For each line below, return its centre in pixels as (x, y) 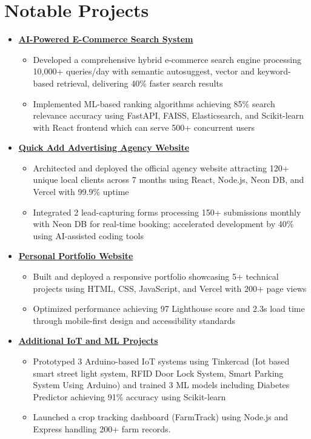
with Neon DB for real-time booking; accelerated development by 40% (163, 224)
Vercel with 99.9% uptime (81, 192)
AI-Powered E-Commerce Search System (106, 39)
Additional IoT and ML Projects (88, 341)
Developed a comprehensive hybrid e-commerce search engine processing (167, 59)
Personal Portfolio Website (76, 256)
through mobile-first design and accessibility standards (134, 320)
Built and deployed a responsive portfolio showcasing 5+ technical (156, 276)
